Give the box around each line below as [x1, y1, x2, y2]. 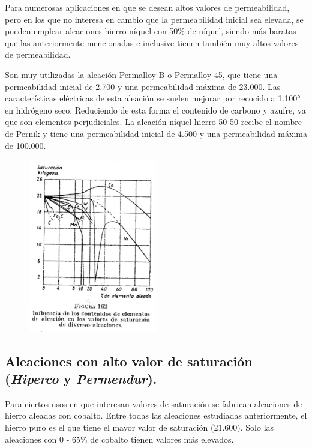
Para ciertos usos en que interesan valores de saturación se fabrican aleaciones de [5, 397, 302, 410]
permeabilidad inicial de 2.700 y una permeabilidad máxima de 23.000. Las [5, 80, 281, 92]
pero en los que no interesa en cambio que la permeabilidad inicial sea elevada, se [5, 13, 304, 25]
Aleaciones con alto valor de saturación [5, 351, 253, 370]
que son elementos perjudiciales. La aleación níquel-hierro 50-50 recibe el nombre [5, 115, 302, 128]
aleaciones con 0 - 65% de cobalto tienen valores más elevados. [5, 432, 234, 445]
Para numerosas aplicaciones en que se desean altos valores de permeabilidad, [5, 1, 290, 13]
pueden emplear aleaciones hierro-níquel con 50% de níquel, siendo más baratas [5, 25, 296, 37]
